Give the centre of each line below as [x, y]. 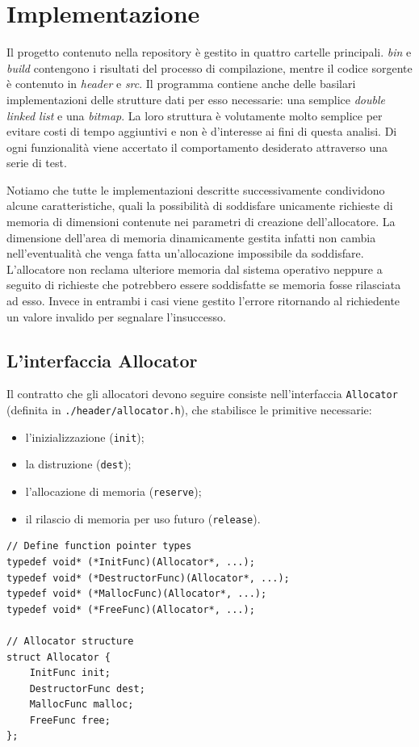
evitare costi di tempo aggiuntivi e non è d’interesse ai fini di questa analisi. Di [202, 131]
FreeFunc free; [70, 720]
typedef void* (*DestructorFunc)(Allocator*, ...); [148, 578]
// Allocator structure [70, 641]
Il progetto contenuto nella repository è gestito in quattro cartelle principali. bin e [209, 52]
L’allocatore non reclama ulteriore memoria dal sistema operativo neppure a [195, 269]
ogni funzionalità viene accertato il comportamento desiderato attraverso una [197, 147]
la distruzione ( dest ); [78, 464]
